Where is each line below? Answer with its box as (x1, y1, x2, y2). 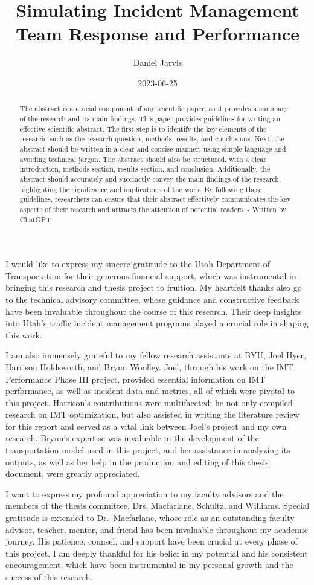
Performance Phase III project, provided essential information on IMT (5, 372, 266, 385)
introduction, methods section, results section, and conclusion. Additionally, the (19, 164, 271, 174)
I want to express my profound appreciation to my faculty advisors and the (5, 487, 284, 500)
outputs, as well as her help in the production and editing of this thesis (5, 455, 269, 468)
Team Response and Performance (15, 21, 300, 46)
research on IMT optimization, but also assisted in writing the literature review (5, 408, 300, 421)
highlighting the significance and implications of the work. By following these (19, 184, 262, 194)
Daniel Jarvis (133, 56, 182, 69)
